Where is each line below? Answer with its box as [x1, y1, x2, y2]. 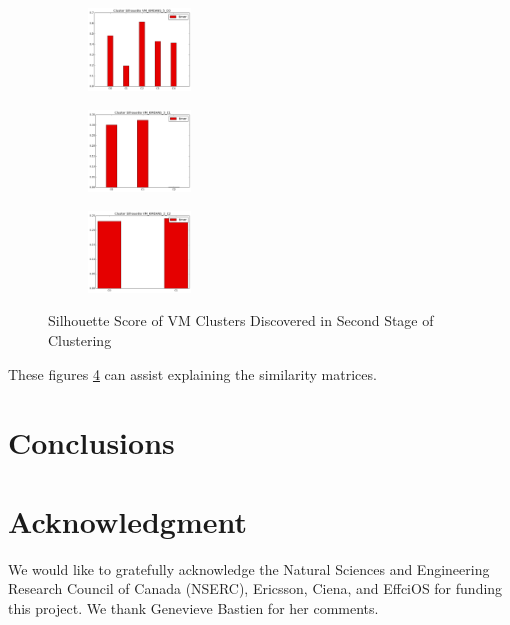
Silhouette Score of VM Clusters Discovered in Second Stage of [48, 310, 434, 331]
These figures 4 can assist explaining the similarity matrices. [8, 363, 377, 384]
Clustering [48, 330, 112, 351]
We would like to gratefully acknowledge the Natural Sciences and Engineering [8, 558, 490, 579]
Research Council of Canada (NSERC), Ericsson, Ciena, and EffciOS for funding [8, 578, 503, 599]
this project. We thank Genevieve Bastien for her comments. [8, 597, 379, 618]
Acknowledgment [8, 500, 247, 541]
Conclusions [8, 422, 175, 463]
